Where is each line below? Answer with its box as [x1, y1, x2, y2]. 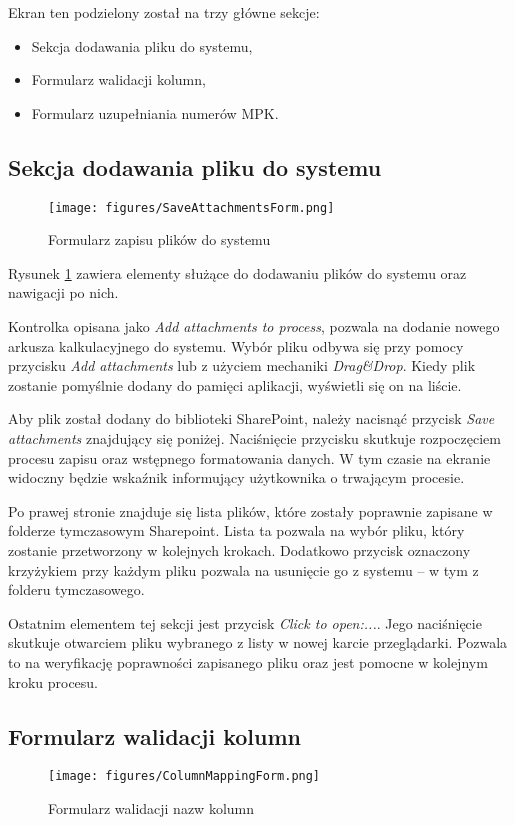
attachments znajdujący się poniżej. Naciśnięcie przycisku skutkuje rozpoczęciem [8, 427, 501, 448]
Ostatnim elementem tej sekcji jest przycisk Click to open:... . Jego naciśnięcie [8, 612, 482, 633]
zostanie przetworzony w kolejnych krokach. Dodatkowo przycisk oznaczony [8, 539, 471, 560]
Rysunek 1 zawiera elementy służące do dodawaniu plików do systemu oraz [8, 262, 467, 283]
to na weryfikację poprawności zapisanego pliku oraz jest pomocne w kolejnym [8, 651, 488, 672]
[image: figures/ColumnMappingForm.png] [48, 769, 321, 784]
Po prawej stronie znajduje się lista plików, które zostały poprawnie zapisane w [8, 500, 493, 521]
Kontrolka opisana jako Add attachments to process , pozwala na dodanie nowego [8, 316, 500, 337]
